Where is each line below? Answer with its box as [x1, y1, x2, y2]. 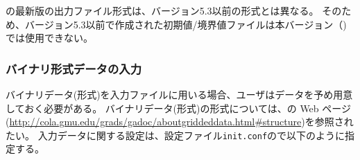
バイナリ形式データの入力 [6, 60, 142, 77]
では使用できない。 [6, 30, 93, 45]
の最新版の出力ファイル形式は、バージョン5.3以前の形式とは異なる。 [6, 3, 319, 17]
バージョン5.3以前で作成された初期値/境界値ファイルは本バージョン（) [24, 17, 347, 31]
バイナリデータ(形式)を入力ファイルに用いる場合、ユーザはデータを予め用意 [6, 87, 353, 101]
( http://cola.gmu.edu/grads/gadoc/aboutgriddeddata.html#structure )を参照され [6, 114, 354, 129]
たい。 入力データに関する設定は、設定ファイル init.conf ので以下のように [6, 127, 345, 142]
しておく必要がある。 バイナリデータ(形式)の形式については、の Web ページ [6, 100, 352, 115]
